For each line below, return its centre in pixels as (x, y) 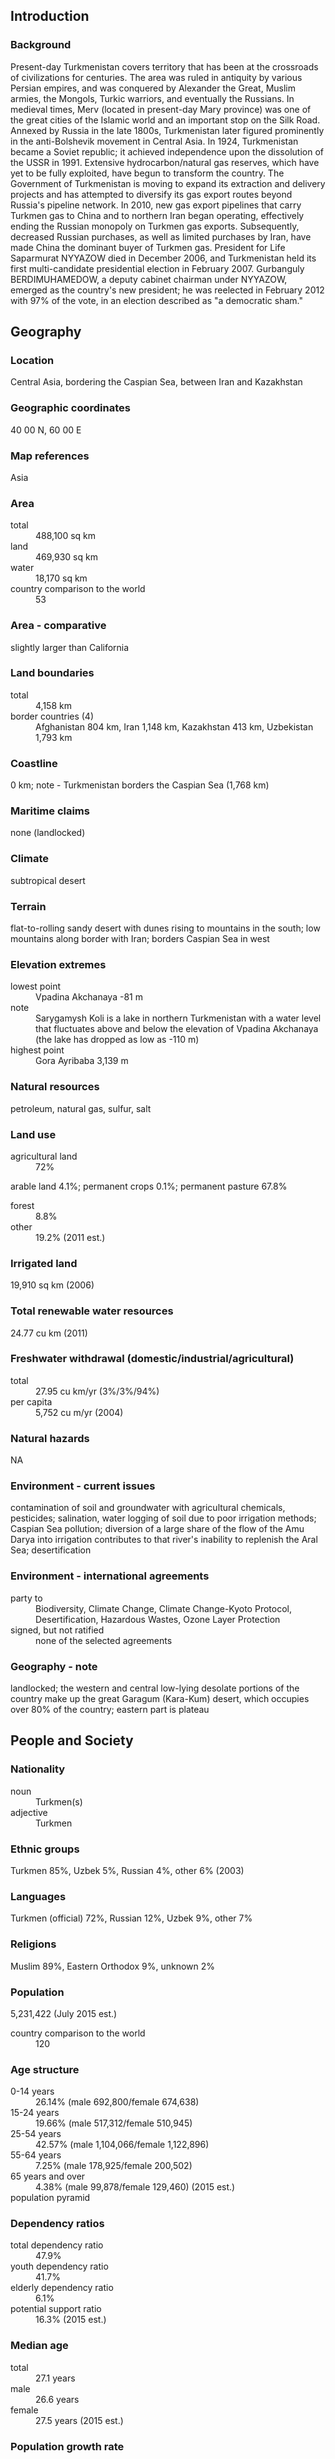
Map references (50, 456)
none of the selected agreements (104, 1640)
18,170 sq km (61, 578)
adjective (29, 1812)
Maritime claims (50, 811)
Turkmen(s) (59, 1801)
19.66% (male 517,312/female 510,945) (114, 2123)
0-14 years (32, 2091)
